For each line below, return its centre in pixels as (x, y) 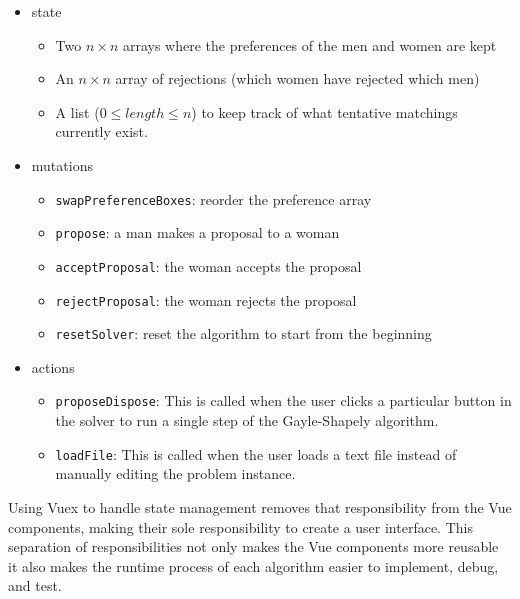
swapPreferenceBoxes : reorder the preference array (213, 198)
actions (53, 366)
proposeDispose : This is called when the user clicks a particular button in (283, 400)
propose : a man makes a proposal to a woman (197, 232)
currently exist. (101, 131)
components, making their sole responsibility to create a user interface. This (240, 526)
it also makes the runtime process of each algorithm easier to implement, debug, (253, 565)
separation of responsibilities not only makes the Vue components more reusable (253, 546)
